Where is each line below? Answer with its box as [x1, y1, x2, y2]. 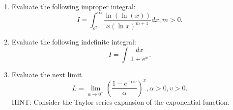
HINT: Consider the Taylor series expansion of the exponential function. [11, 96, 230, 107]
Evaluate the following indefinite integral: [11, 37, 136, 47]
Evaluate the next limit [11, 69, 82, 79]
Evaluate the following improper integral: [11, 1, 136, 11]
